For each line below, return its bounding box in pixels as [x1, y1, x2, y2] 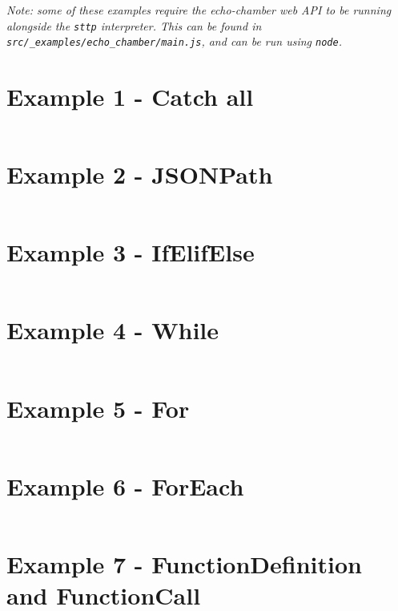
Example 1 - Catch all [6, 80, 254, 113]
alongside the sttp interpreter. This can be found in [6, 17, 262, 34]
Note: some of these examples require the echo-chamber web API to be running [6, 2, 392, 18]
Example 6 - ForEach [6, 469, 244, 502]
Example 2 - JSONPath [6, 158, 273, 191]
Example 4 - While [6, 314, 219, 346]
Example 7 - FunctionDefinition [6, 547, 362, 580]
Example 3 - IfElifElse [6, 236, 255, 269]
